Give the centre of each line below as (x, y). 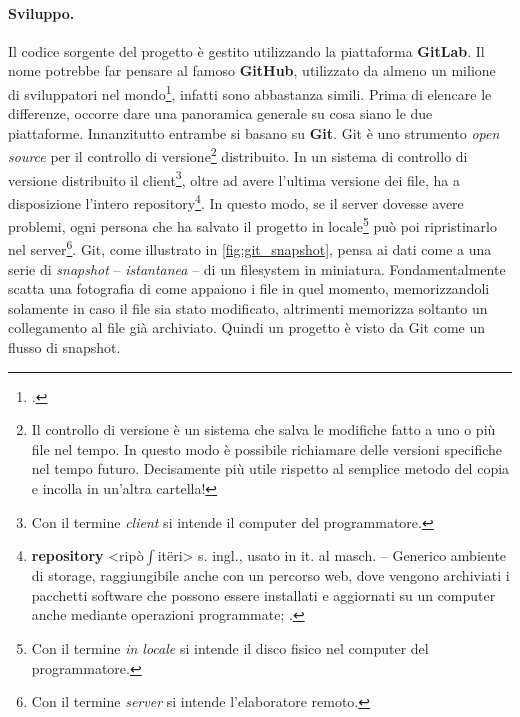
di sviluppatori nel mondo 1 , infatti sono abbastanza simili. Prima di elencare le (250, 92)
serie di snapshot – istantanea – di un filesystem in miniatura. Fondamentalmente (257, 268)
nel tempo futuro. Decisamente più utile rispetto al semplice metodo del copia (270, 468)
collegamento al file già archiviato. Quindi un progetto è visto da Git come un (247, 327)
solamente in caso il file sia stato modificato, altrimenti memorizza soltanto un (248, 307)
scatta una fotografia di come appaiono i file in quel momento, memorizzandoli (249, 288)
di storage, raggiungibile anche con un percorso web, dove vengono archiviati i (270, 575)
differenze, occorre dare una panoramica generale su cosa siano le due (220, 113)
